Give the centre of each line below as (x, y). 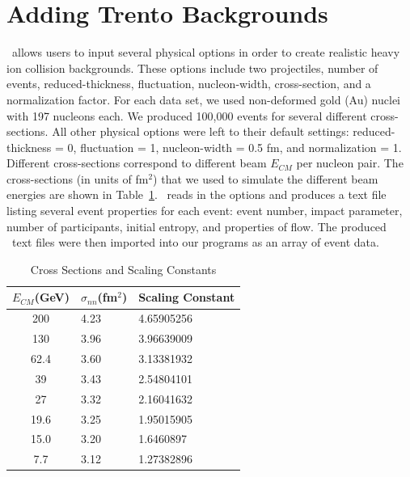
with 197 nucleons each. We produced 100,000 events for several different (187, 115)
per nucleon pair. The (350, 163)
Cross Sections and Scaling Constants (123, 269)
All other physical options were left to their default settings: (201, 131)
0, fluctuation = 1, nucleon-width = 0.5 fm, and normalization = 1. (235, 147)
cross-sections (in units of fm (78, 178)
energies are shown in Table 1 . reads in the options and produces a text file (197, 194)
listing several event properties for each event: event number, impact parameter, (205, 211)
